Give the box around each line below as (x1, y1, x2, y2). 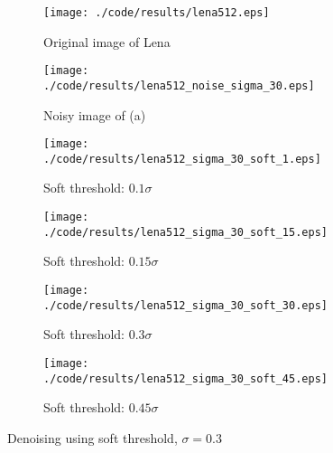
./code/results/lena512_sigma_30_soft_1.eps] (43, 152, 321, 165)
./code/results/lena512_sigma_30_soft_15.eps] (43, 225, 328, 239)
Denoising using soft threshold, (7, 428, 178, 447)
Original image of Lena (43, 32, 171, 51)
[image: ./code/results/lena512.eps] (43, 6, 270, 19)
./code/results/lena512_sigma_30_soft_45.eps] (43, 372, 328, 385)
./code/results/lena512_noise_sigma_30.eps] (43, 79, 315, 92)
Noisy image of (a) (43, 105, 146, 124)
